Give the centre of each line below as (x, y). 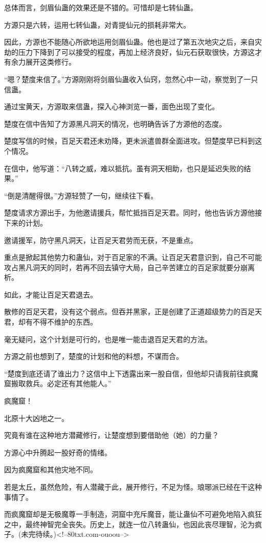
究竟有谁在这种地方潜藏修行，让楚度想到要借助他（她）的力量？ (112, 435)
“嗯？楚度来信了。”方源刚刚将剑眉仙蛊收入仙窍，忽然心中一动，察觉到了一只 (131, 79)
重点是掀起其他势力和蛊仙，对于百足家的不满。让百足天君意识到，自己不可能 (133, 257)
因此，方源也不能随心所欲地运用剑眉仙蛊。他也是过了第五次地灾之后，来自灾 (133, 42)
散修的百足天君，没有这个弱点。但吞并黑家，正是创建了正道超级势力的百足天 (133, 311)
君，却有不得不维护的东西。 (51, 322)
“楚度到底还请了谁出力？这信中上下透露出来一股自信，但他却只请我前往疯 (128, 373)
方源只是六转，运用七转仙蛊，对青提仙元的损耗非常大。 (97, 24)
